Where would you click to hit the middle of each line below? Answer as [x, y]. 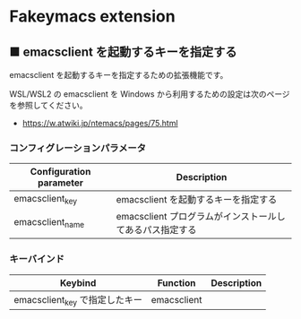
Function [176, 282]
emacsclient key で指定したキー [78, 300]
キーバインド [37, 259]
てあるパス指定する [156, 230]
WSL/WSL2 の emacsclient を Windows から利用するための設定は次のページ [150, 94]
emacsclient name [49, 222]
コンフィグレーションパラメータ [77, 148]
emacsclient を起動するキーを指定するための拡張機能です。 [119, 75]
